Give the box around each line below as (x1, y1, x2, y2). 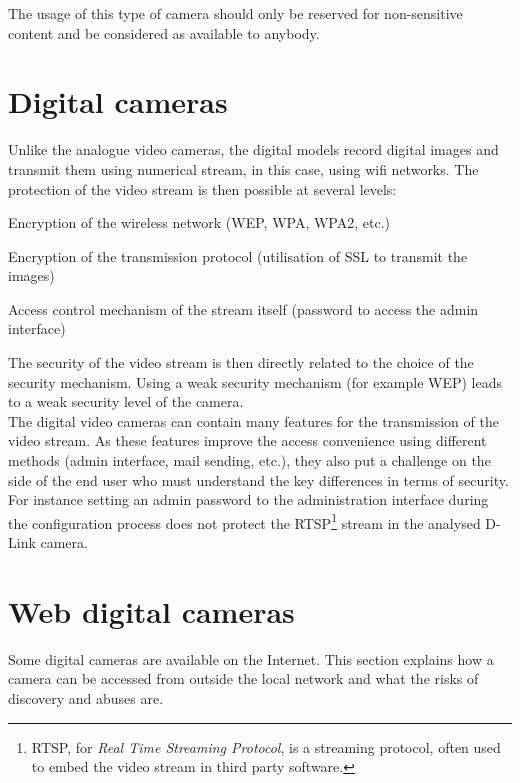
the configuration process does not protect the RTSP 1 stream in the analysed (8, 509, 481, 533)
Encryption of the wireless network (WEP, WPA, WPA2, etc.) (8, 212, 391, 233)
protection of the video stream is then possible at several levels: (8, 178, 397, 199)
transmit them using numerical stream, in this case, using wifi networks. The (8, 158, 479, 179)
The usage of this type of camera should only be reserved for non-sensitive (8, 3, 463, 23)
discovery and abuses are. (8, 687, 164, 708)
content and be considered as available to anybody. (8, 22, 320, 43)
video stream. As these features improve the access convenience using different (8, 430, 487, 451)
